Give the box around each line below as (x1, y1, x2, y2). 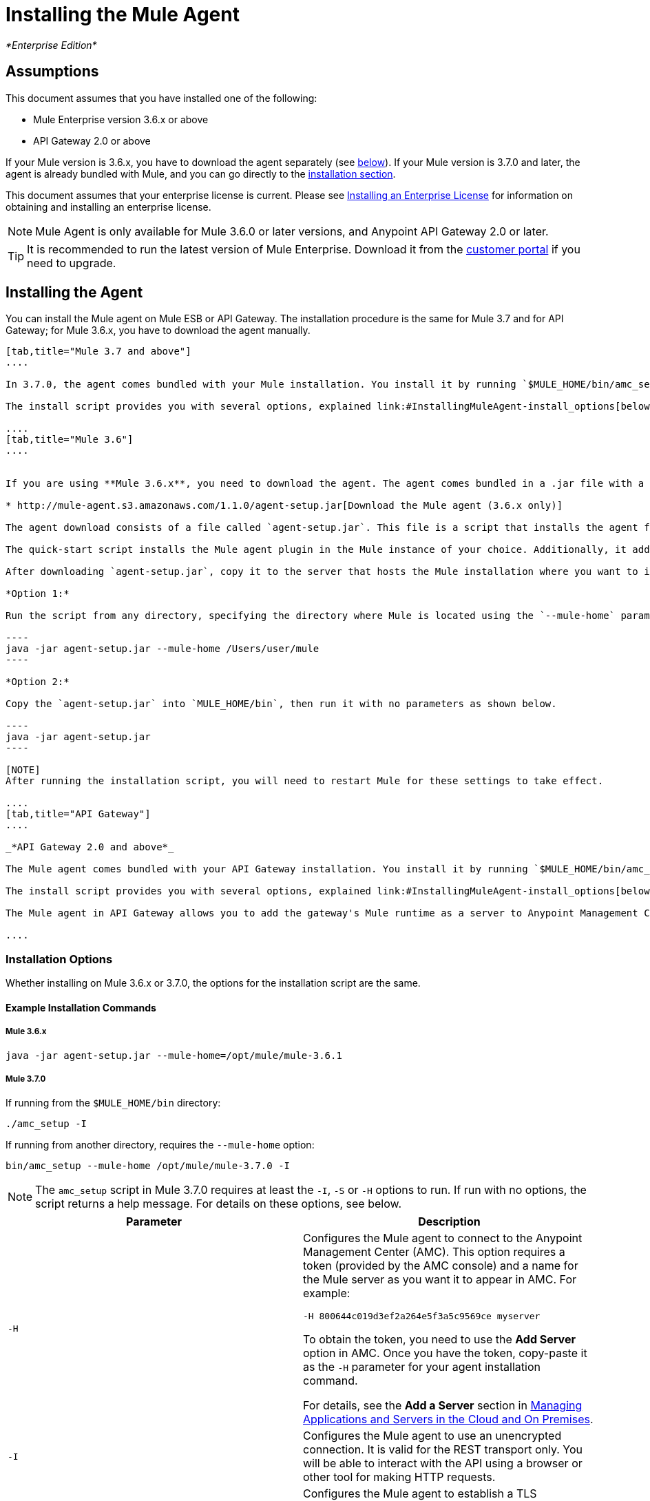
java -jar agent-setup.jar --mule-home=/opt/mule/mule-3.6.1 (6, 1049, 342, 1061)
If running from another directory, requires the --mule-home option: (6, 1139, 315, 1151)
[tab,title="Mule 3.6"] (6, 434, 134, 445)
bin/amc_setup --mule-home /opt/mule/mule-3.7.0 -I (6, 1160, 291, 1172)
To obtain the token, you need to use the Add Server (303, 1332, 576, 1347)
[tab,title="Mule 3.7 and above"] (6, 346, 191, 357)
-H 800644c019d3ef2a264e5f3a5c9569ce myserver (303, 1311, 541, 1322)
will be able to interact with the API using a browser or (303, 1456, 583, 1471)
